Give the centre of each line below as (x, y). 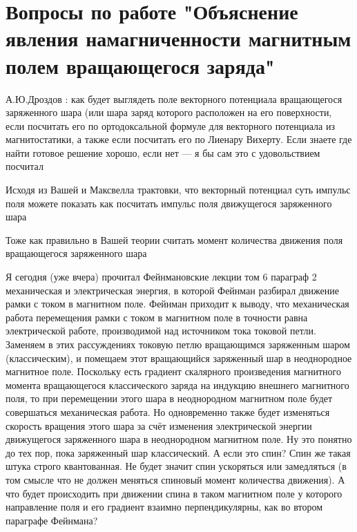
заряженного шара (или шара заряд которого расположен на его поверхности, (169, 112)
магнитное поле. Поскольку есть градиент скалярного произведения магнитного (173, 371)
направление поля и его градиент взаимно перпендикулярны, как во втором (164, 507)
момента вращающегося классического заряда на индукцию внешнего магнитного (177, 384)
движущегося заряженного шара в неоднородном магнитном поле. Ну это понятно (179, 439)
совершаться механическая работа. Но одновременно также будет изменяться (168, 411)
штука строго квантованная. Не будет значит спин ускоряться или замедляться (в (176, 466)
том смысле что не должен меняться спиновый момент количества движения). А (175, 479)
